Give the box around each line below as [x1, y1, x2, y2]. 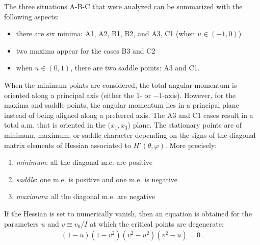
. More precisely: [165, 139, 217, 150]
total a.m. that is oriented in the [4, 119, 106, 130]
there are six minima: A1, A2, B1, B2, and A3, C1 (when [16, 28, 195, 39]
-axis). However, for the [162, 89, 236, 100]
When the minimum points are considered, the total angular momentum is [4, 79, 237, 90]
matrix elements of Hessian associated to [4, 139, 131, 150]
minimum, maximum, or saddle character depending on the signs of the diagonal [4, 129, 256, 140]
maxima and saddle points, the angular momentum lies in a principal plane [4, 100, 239, 110]
